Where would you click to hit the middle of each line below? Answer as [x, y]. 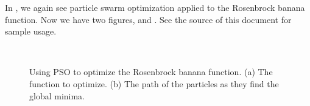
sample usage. [31, 31]
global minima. [57, 95]
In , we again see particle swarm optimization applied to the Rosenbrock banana [155, 7]
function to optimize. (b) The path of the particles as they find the [154, 83]
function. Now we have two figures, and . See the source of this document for [148, 19]
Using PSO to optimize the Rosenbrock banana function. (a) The [151, 72]
